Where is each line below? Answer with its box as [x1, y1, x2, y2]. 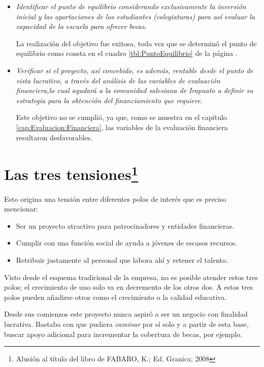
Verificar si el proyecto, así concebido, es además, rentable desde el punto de [16, 65, 253, 75]
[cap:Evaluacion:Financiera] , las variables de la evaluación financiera [16, 121, 228, 132]
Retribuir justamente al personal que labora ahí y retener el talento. [16, 254, 228, 265]
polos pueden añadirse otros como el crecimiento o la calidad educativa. [4, 291, 226, 302]
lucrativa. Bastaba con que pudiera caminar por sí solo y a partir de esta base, [4, 318, 249, 329]
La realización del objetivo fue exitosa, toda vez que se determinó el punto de [16, 38, 257, 48]
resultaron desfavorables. [16, 132, 93, 142]
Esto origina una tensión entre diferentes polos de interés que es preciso [4, 193, 226, 204]
